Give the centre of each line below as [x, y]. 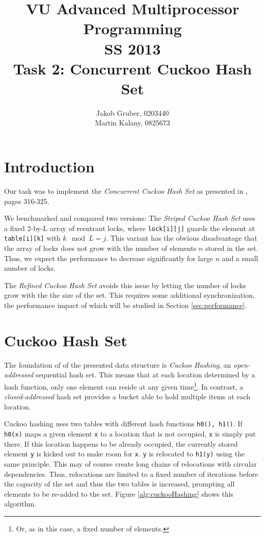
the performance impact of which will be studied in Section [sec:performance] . [125, 305]
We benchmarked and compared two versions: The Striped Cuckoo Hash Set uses [130, 218]
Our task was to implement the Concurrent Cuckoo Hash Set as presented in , [126, 191]
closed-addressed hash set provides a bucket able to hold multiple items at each [127, 397]
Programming [132, 28]
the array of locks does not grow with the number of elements [100, 248]
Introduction [49, 167]
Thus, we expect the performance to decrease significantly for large [109, 258]
